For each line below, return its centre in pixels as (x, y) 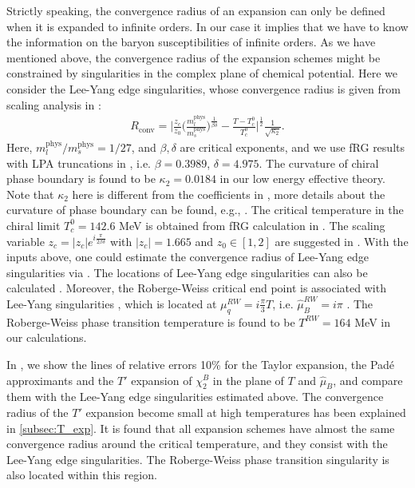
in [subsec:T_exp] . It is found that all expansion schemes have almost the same (201, 428)
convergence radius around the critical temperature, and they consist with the (197, 444)
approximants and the (60, 380)
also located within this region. (82, 475)
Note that (30, 194)
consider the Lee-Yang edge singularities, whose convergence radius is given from (204, 88)
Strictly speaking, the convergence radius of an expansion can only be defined (196, 10)
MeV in (373, 321)
